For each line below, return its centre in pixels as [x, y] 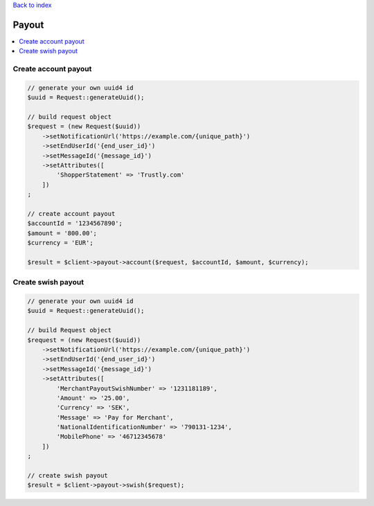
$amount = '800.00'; [62, 233]
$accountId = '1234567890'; [75, 224]
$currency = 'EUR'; [60, 243]
